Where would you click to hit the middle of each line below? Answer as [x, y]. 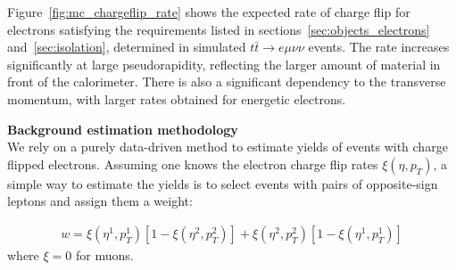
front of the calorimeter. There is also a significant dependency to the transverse [227, 82]
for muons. [104, 254]
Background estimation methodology [123, 129]
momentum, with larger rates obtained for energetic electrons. [177, 98]
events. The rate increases [379, 47]
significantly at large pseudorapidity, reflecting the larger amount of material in [224, 64]
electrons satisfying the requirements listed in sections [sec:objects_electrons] [219, 29]
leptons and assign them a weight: [100, 201]
